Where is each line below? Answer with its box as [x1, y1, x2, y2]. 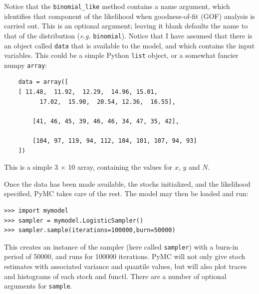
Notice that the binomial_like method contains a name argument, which [4, 1, 230, 11]
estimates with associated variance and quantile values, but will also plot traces [4, 261, 247, 272]
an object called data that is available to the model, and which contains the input [4, 40, 255, 50]
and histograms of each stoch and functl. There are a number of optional [4, 271, 227, 281]
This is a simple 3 [4, 162, 58, 172]
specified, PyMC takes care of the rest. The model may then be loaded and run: [4, 188, 249, 199]
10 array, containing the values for [68, 162, 173, 172]
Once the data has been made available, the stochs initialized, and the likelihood [4, 178, 251, 189]
